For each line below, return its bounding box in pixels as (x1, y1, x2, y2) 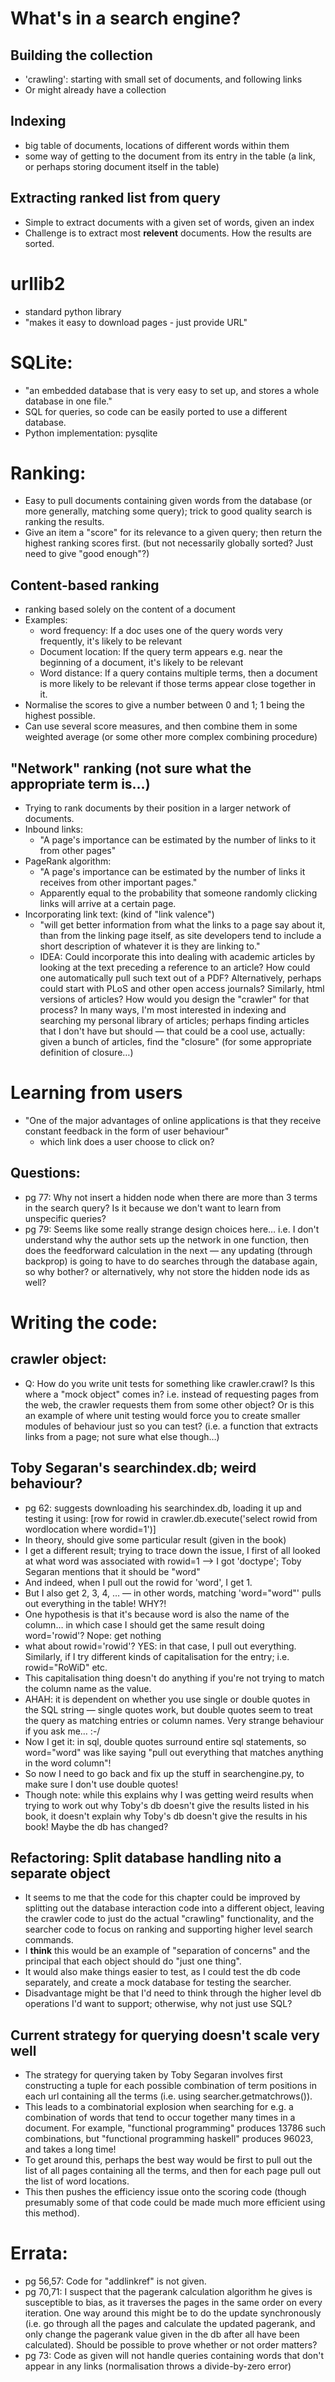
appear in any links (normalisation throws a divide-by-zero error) (24, 2360, 292, 2372)
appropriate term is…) (10, 775, 151, 792)
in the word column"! (24, 1757, 112, 1769)
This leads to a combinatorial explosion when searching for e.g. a (24, 2101, 294, 2113)
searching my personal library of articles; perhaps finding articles (39, 1015, 310, 1027)
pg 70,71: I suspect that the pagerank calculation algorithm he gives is (24, 2286, 313, 2298)
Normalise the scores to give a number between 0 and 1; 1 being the (24, 699, 305, 711)
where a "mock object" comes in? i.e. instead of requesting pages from (24, 1388, 320, 1400)
